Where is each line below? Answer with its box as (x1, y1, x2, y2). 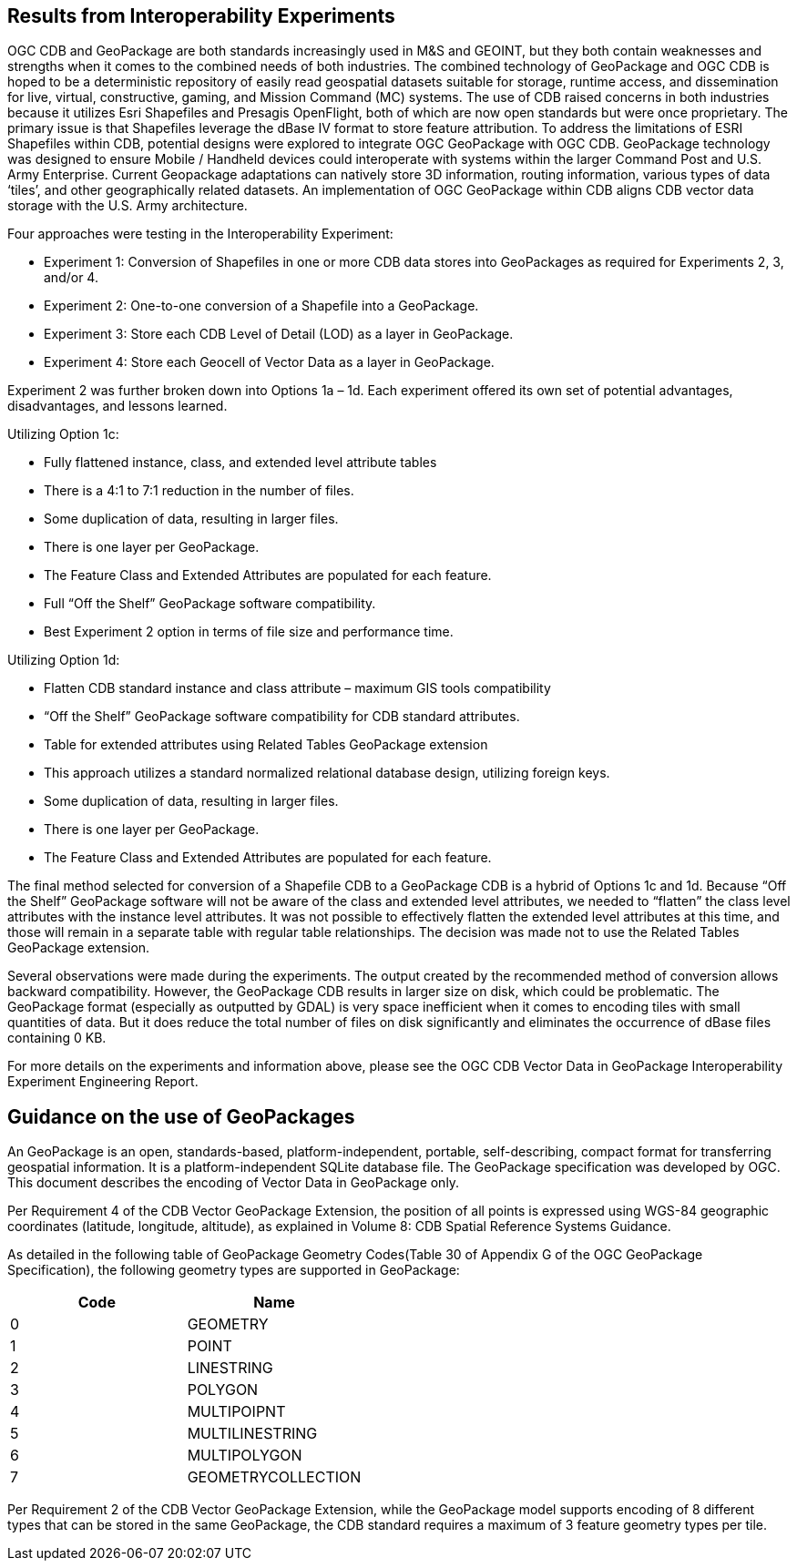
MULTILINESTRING (187, 1424, 318, 1443)
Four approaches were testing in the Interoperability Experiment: (7, 226, 393, 242)
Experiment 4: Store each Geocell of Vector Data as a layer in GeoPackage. (44, 354, 495, 371)
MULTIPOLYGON (187, 1446, 302, 1465)
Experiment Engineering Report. (7, 1074, 199, 1090)
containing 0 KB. (7, 1030, 107, 1046)
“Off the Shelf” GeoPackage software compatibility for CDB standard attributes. (44, 708, 520, 725)
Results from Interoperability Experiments (7, 5, 395, 27)
